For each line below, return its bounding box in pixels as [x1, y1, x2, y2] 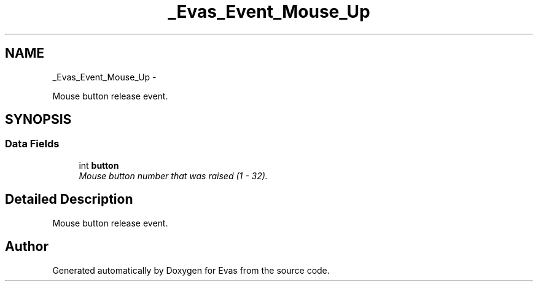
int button [79, 160, 119, 171]
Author [5, 239, 49, 255]
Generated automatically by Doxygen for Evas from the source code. [52, 265, 330, 276]
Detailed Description [5, 191, 133, 207]
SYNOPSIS [5, 112, 72, 128]
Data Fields [5, 137, 60, 150]
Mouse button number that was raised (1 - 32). [79, 170, 268, 181]
